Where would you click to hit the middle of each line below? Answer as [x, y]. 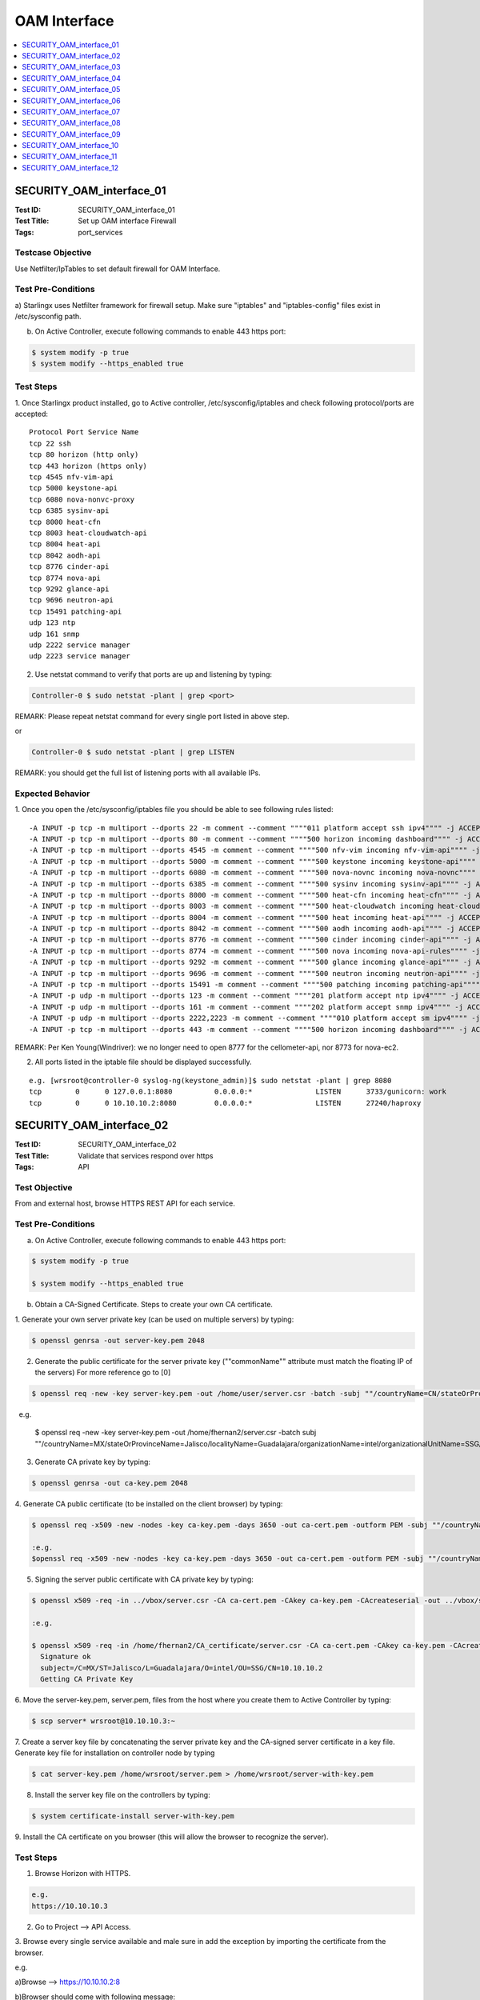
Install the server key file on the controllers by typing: [123, 1795]
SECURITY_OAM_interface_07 [71, 111]
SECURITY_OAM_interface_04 [72, 78]
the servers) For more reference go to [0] [103, 1372]
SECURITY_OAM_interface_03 [71, 67]
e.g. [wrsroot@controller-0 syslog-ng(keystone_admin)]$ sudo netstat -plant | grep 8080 [210, 1080]
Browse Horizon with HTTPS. [83, 1874]
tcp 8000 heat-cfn [65, 522]
